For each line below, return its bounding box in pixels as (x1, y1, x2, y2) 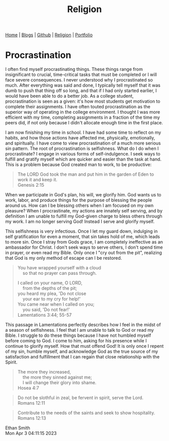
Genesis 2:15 (17, 182, 44, 188)
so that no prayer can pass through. (22, 270, 97, 276)
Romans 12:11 (17, 400, 45, 406)
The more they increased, (17, 369, 71, 375)
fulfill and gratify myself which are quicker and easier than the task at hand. (5, 156, 162, 162)
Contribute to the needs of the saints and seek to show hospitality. (17, 410, 155, 416)
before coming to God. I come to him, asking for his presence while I (5, 338, 147, 344)
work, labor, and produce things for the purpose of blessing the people (5, 197, 152, 203)
